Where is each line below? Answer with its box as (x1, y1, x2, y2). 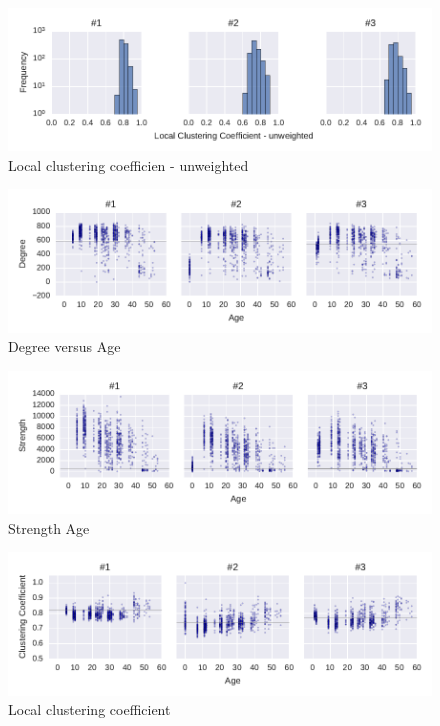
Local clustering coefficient (8, 699, 171, 720)
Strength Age (8, 517, 90, 538)
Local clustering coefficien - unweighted (8, 154, 249, 175)
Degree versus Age (8, 336, 121, 357)
